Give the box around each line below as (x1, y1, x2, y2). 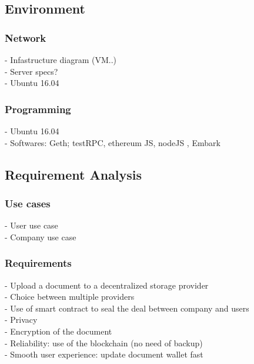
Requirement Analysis (5, 165, 142, 183)
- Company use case (5, 230, 76, 243)
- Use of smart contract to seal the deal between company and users (5, 302, 249, 314)
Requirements (5, 256, 72, 270)
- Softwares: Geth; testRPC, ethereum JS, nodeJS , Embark (5, 136, 220, 148)
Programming (5, 101, 71, 116)
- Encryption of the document (5, 325, 112, 337)
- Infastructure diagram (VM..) (5, 54, 116, 65)
